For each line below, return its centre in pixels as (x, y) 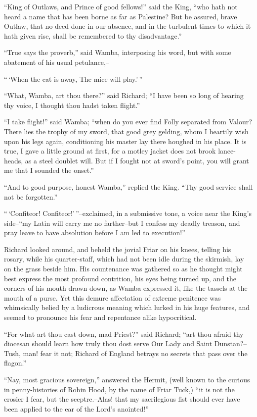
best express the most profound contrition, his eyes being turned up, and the (120, 278)
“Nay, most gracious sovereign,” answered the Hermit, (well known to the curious (127, 379)
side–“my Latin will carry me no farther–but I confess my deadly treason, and (122, 223)
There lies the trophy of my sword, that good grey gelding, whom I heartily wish (126, 131)
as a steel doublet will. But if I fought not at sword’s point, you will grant (137, 160)
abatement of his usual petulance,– (57, 62)
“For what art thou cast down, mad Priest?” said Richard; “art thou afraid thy (124, 334)
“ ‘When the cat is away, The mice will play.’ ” (73, 78)
